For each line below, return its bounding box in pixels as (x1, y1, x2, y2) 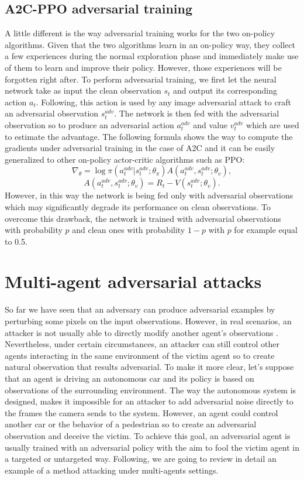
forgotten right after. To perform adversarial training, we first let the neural (5, 73, 277, 85)
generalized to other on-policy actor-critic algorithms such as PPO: (5, 153, 245, 165)
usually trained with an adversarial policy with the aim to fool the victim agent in (5, 441, 299, 453)
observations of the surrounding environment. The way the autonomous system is (5, 383, 296, 396)
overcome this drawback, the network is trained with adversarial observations (5, 212, 281, 224)
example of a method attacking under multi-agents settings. (5, 464, 219, 476)
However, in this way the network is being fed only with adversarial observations (5, 189, 293, 201)
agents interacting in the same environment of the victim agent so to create (5, 349, 275, 361)
